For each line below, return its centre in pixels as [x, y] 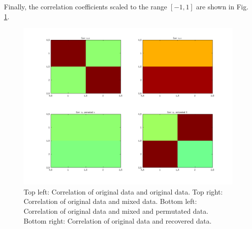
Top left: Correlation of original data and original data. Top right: [123, 191]
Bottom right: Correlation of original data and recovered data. [118, 220]
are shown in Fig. [222, 6]
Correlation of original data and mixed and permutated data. [116, 211]
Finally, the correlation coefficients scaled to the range [86, 6]
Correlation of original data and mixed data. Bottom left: [110, 201]
